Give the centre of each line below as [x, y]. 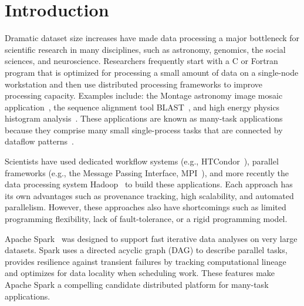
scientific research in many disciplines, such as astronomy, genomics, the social [145, 49]
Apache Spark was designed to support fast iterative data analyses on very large [151, 238]
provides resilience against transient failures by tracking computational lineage [146, 261]
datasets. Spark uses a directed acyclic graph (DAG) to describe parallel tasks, [146, 250]
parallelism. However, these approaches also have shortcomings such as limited [146, 207]
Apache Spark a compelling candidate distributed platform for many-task [137, 284]
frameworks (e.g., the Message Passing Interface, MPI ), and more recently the [147, 172]
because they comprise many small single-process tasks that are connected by [144, 130]
